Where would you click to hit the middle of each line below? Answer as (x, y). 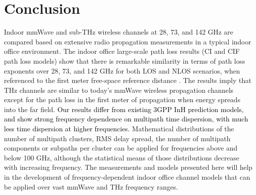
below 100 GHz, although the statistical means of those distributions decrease (122, 157)
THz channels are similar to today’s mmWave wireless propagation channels (119, 90)
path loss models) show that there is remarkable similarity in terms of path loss (125, 60)
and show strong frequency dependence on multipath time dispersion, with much (126, 119)
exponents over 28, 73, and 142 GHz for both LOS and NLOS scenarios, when (122, 70)
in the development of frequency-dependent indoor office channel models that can (127, 177)
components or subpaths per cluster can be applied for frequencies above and (121, 148)
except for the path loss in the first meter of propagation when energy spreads (122, 99)
